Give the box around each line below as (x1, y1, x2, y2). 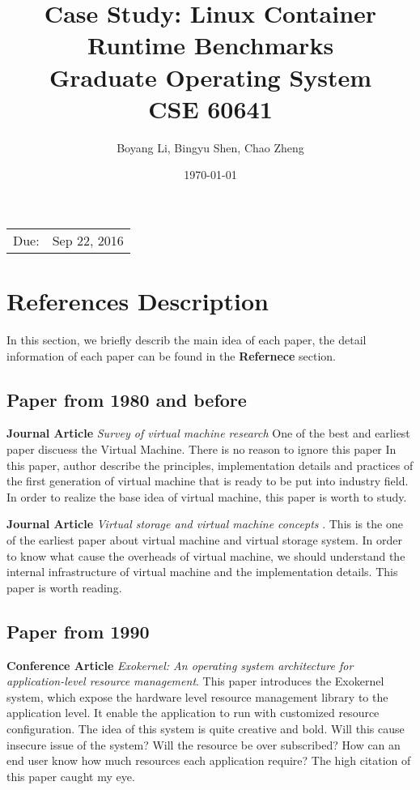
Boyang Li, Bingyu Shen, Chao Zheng (117, 139, 304, 156)
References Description (6, 284, 269, 318)
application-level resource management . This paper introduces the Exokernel (6, 673, 384, 690)
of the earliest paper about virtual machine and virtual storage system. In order (6, 531, 403, 548)
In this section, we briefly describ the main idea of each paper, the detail (6, 331, 367, 348)
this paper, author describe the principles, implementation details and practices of (6, 456, 414, 473)
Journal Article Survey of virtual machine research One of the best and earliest (6, 425, 410, 442)
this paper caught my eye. (6, 767, 135, 784)
